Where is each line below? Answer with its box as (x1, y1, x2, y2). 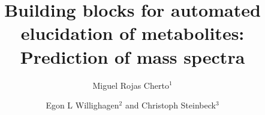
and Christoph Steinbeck (125, 99, 216, 111)
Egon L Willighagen (46, 99, 119, 111)
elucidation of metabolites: (20, 21, 245, 45)
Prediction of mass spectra (20, 44, 245, 69)
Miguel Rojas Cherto (92, 79, 169, 91)
